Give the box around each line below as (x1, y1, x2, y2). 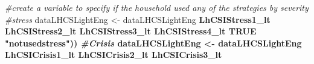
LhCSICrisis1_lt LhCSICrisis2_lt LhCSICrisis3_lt (5, 48, 222, 61)
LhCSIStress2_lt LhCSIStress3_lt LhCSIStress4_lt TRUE (5, 25, 257, 37)
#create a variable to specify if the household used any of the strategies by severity (5, 1, 309, 13)
